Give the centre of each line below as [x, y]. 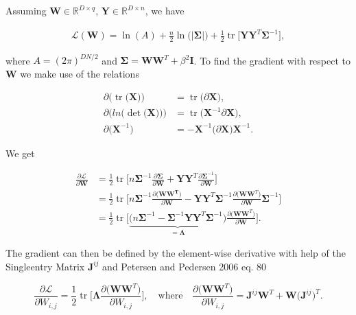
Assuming [26, 10]
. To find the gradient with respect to [272, 60]
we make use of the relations [80, 74]
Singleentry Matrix [45, 266]
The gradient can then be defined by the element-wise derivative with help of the [176, 253]
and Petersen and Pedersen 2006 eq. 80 [185, 266]
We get [20, 153]
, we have [165, 10]
